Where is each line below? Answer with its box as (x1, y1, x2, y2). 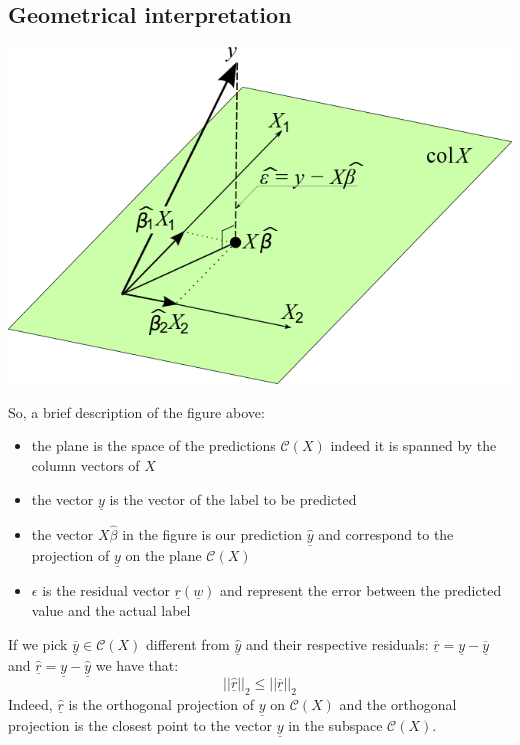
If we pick (8, 633, 68, 654)
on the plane (125, 545, 202, 566)
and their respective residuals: (245, 633, 429, 654)
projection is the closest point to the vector (8, 715, 272, 736)
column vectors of (31, 455, 140, 475)
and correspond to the (318, 524, 454, 545)
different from (146, 633, 230, 654)
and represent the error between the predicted (220, 580, 502, 601)
